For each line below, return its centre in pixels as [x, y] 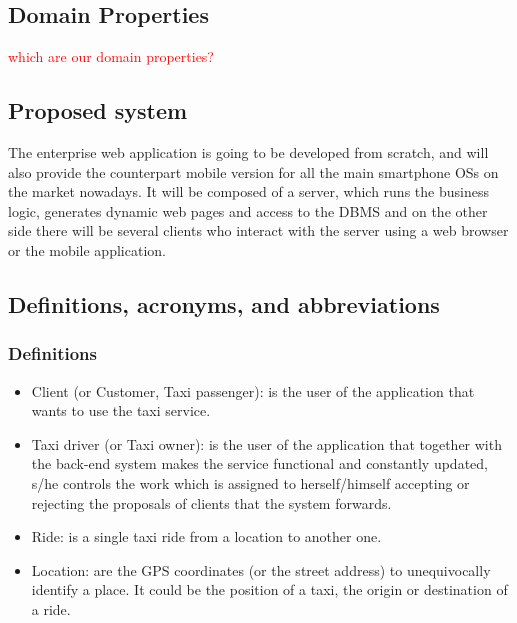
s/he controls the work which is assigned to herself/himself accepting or [250, 482]
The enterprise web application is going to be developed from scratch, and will [248, 152]
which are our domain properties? [111, 56]
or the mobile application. [87, 249]
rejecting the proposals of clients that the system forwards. [211, 502]
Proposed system [98, 110]
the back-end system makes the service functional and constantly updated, [259, 463]
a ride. [51, 608]
